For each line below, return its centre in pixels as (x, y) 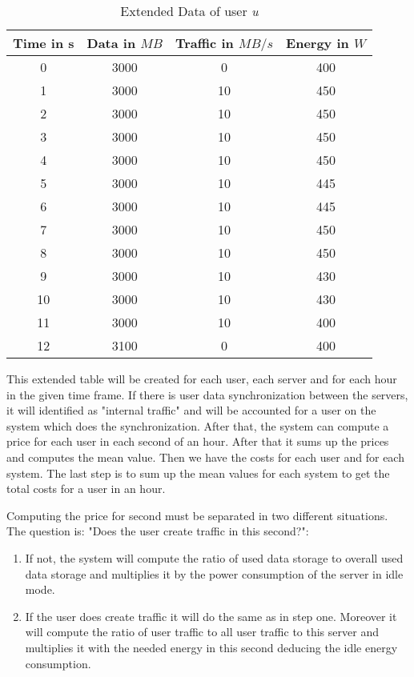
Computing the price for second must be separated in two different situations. (197, 515)
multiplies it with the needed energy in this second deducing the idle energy (211, 647)
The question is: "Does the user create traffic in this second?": (158, 531)
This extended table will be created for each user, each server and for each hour (202, 379)
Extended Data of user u (189, 11)
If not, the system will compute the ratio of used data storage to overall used (214, 557)
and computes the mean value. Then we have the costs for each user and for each (205, 457)
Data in (111, 43)
